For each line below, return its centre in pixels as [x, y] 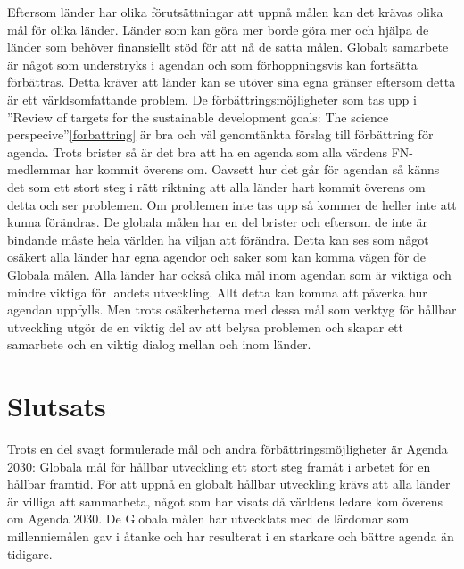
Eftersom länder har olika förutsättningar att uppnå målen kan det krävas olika [225, 12]
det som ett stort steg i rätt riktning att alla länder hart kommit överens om [216, 186]
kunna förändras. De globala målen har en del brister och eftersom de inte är [217, 222]
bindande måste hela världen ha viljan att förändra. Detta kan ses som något [218, 239]
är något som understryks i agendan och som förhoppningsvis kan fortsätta [212, 64]
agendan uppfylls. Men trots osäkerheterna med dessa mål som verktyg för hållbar [232, 310]
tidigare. [30, 553]
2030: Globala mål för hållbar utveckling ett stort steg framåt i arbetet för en [219, 466]
